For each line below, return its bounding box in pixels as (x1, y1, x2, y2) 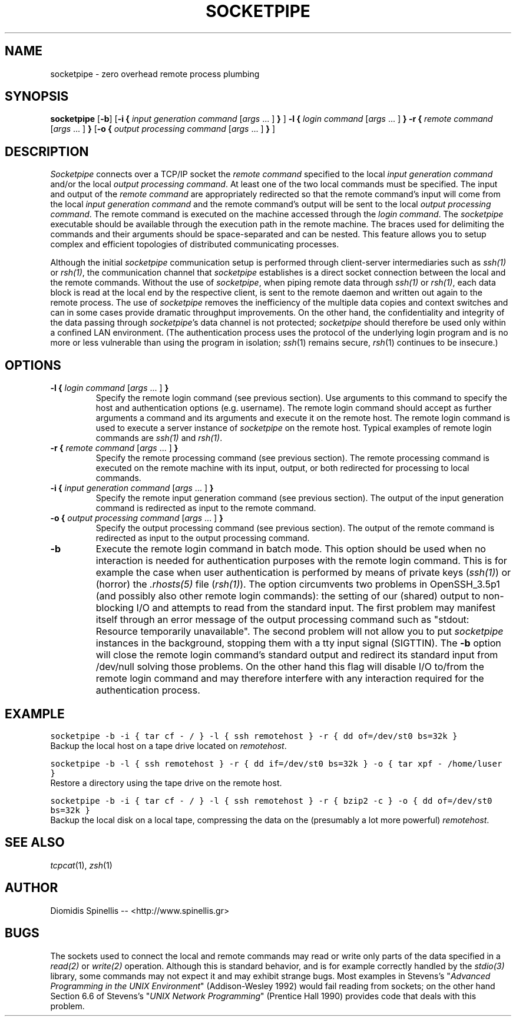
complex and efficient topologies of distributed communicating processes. (50, 239, 339, 250)
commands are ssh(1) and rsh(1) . (95, 433, 223, 443)
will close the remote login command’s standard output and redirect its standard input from (95, 649, 498, 661)
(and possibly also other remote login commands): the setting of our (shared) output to (95, 590, 481, 602)
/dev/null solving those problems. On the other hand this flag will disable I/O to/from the (95, 661, 484, 673)
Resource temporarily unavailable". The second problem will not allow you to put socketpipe (95, 625, 504, 638)
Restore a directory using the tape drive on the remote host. (50, 777, 282, 788)
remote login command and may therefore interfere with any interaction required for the (95, 672, 484, 685)
